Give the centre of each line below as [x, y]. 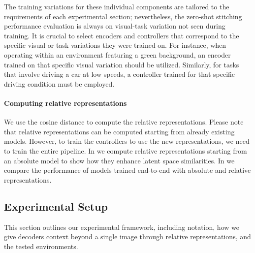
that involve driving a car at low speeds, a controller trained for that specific [120, 74]
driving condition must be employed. [59, 83]
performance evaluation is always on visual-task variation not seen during [115, 26]
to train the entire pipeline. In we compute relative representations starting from [126, 150]
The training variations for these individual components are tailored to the [117, 6]
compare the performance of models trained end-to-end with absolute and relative [127, 170]
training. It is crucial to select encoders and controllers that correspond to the [122, 35]
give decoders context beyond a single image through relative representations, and [127, 237]
